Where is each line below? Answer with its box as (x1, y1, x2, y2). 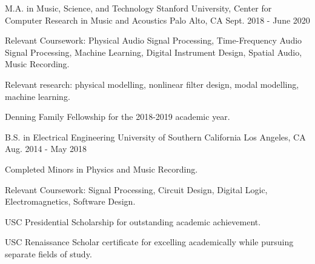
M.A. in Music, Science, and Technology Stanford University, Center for (5, 2, 272, 14)
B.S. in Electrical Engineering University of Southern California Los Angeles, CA (5, 130, 306, 143)
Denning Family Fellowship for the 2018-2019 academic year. (5, 110, 230, 123)
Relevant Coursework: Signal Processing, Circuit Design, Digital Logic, (5, 183, 268, 196)
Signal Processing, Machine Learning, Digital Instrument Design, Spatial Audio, (5, 45, 302, 58)
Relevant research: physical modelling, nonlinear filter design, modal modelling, (5, 78, 299, 90)
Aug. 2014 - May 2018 (5, 142, 87, 155)
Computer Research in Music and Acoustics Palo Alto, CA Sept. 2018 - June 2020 (5, 13, 310, 26)
